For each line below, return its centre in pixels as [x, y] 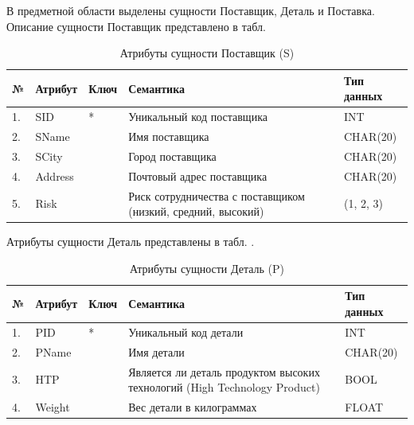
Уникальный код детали [186, 331]
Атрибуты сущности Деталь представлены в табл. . [131, 242]
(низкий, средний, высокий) [196, 211]
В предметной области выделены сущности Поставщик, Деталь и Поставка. [191, 10]
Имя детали [156, 351]
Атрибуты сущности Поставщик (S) [207, 53]
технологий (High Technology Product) [224, 387]
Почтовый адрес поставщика [198, 175]
